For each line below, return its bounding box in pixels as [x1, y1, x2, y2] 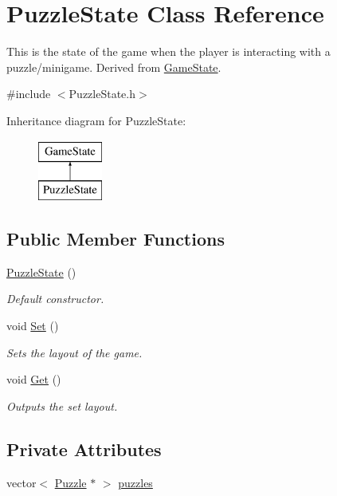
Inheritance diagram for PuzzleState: [6, 112, 186, 128]
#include [6, 85, 51, 102]
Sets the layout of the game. [6, 344, 143, 360]
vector [6, 474, 37, 490]
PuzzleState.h [69, 85, 135, 102]
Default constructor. [6, 290, 104, 307]
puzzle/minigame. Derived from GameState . [6, 58, 221, 75]
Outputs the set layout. [6, 397, 118, 414]
